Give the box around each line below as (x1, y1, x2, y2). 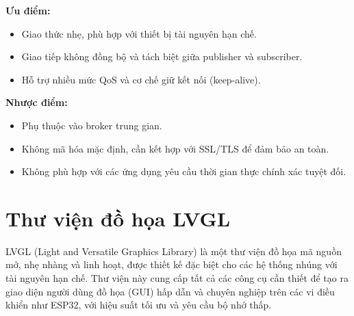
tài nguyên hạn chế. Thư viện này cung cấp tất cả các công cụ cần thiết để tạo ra (5, 271, 349, 285)
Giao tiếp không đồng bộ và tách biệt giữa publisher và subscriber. (21, 49, 303, 64)
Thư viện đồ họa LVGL (5, 204, 231, 232)
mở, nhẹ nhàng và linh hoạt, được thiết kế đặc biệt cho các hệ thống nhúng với (5, 257, 338, 272)
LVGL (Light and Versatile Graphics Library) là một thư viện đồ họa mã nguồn (5, 243, 342, 258)
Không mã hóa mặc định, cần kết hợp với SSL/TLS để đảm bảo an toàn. (21, 141, 329, 155)
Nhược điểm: (5, 95, 68, 109)
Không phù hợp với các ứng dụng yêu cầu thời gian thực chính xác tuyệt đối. (21, 164, 346, 179)
